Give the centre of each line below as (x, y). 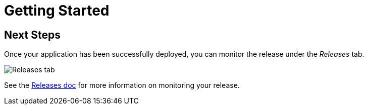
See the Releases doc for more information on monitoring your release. (122, 85)
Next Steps (32, 35)
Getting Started (57, 11)
